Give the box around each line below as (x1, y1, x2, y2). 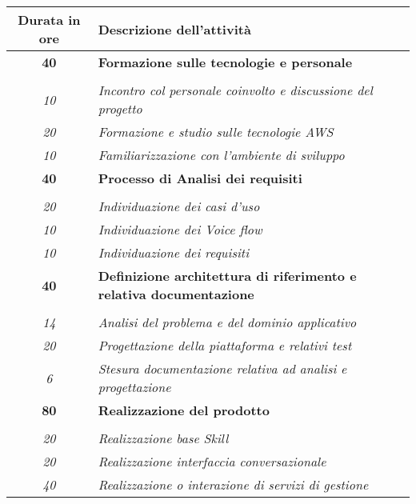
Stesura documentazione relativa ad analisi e (98, 359, 347, 378)
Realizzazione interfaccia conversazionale (98, 452, 326, 470)
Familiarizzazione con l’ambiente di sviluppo (98, 146, 345, 164)
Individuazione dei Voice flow (98, 220, 262, 238)
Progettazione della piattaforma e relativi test (98, 336, 352, 354)
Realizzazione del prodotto (98, 401, 270, 419)
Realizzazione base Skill (98, 429, 229, 447)
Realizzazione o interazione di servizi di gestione (98, 475, 369, 494)
